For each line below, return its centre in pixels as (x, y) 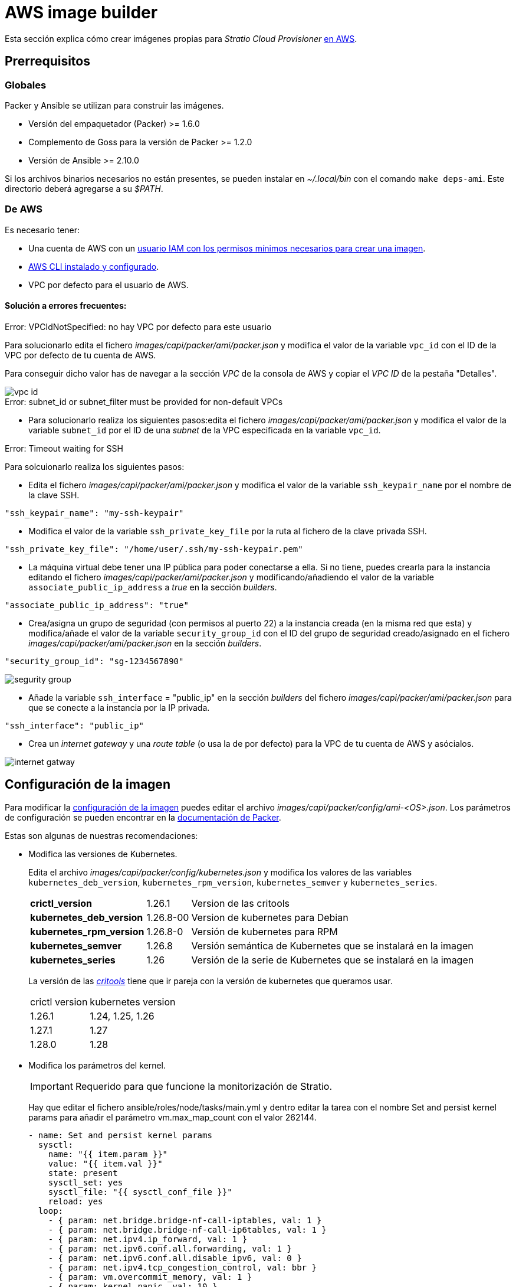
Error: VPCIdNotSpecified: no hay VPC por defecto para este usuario (138, 326)
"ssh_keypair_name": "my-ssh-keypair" (94, 513)
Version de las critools (241, 903)
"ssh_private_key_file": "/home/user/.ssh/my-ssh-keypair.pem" (154, 549)
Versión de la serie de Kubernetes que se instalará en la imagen (333, 960)
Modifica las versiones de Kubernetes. (103, 854)
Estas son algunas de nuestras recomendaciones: (101, 835)
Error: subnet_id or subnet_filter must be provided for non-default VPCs (144, 401)
